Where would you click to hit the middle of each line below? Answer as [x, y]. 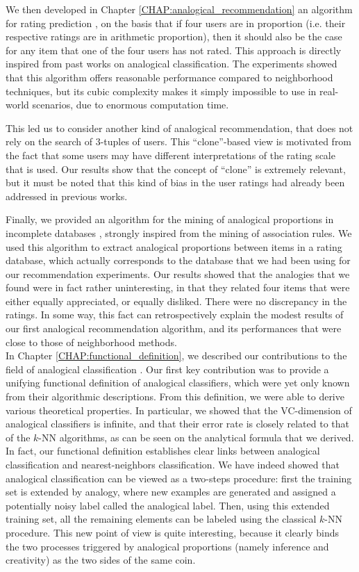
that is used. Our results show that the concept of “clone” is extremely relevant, [176, 169]
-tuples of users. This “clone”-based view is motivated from [226, 141]
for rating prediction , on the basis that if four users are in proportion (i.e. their [176, 23]
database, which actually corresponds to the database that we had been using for [178, 260]
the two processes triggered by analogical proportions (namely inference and [167, 546]
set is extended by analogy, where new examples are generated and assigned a [171, 492]
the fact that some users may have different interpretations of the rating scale [170, 155]
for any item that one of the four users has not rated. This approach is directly [174, 50]
